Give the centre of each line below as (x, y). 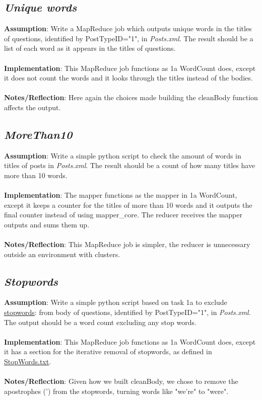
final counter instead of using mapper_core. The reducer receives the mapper (123, 215)
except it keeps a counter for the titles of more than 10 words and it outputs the (128, 205)
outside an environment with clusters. (62, 254)
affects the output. (32, 107)
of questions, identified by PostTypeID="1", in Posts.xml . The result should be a (129, 38)
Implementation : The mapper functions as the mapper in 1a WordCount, (121, 195)
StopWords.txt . (28, 362)
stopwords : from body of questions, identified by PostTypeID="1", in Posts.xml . (127, 312)
